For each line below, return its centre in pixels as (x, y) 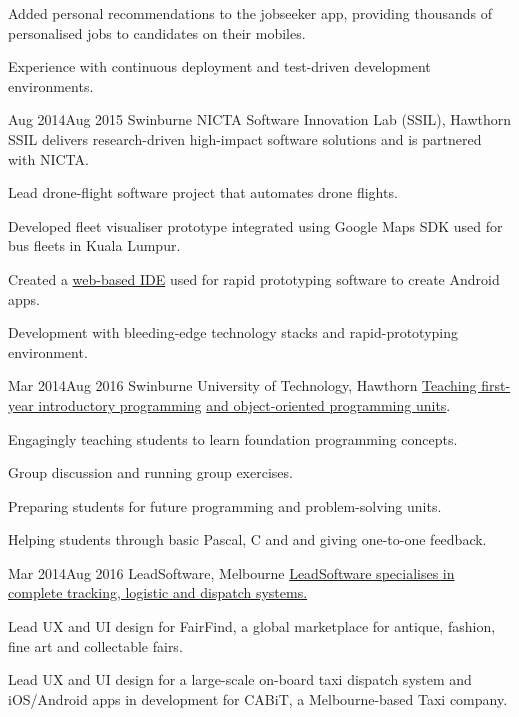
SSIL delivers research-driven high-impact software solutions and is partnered (245, 138)
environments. (51, 85)
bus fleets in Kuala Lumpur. (94, 245)
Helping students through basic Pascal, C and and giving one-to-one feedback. (247, 539)
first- (496, 385)
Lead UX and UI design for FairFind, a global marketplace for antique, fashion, (252, 626)
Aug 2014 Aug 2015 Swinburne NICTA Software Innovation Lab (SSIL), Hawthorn (260, 119)
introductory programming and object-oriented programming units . (244, 404)
